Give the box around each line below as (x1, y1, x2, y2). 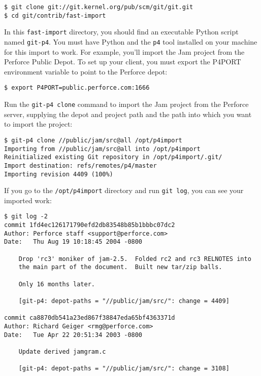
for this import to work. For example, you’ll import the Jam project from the (4, 46, 245, 57)
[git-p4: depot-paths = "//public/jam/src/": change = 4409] (18, 297, 230, 305)
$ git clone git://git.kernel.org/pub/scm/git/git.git (4, 4, 193, 11)
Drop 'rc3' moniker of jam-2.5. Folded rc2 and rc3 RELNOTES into (18, 255, 251, 262)
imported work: (4, 195, 52, 205)
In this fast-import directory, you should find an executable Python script (4, 26, 239, 37)
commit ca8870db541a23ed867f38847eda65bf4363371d (4, 314, 175, 322)
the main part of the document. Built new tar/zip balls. (18, 264, 222, 271)
